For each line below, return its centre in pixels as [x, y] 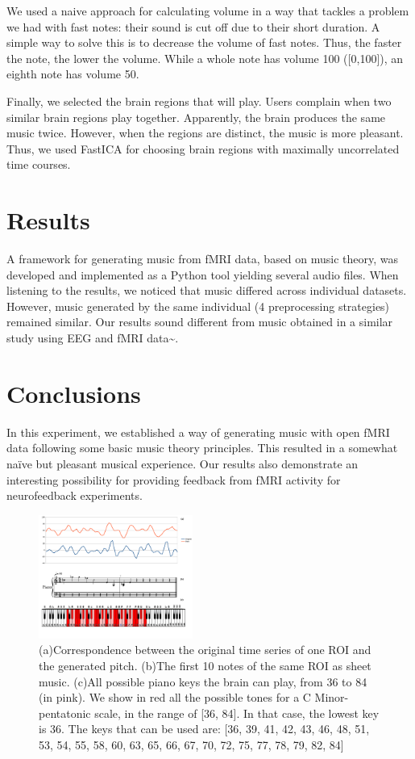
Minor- [332, 697]
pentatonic [65, 713]
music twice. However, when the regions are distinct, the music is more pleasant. [205, 133]
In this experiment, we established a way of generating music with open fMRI [198, 432]
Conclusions [74, 393]
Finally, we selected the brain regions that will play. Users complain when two [199, 101]
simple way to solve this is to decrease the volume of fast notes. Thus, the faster [204, 42]
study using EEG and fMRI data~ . [93, 338]
